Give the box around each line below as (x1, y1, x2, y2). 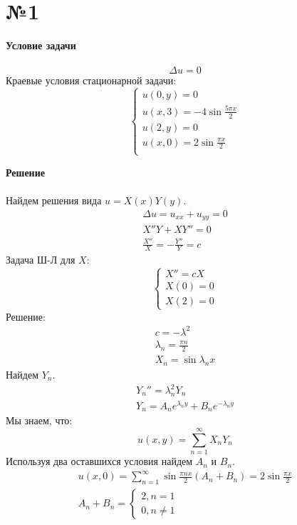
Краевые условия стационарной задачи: (6, 73, 177, 88)
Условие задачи (6, 38, 76, 53)
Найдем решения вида (6, 192, 102, 207)
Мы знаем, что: (6, 413, 73, 428)
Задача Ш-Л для (6, 252, 75, 267)
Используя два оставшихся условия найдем (6, 454, 193, 469)
